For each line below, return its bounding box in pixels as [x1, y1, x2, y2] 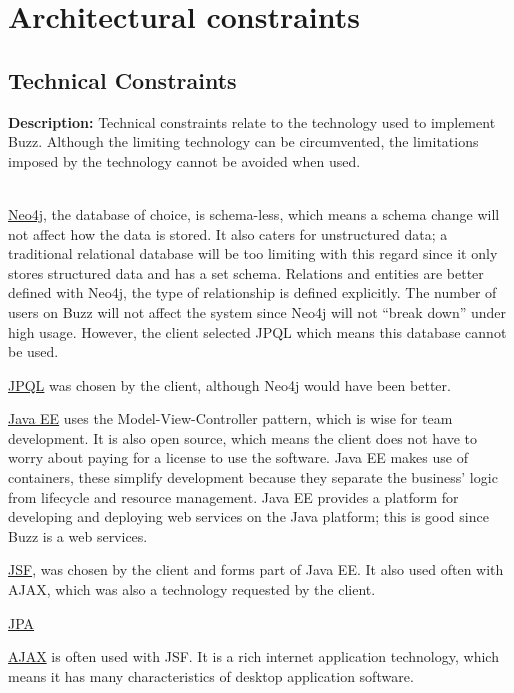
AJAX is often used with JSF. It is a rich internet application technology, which [8, 646, 499, 667]
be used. [8, 341, 59, 362]
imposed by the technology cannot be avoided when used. [8, 150, 361, 171]
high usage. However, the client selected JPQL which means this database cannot [8, 321, 507, 342]
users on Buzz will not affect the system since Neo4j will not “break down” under [8, 301, 507, 322]
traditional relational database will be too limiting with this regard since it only [8, 243, 498, 264]
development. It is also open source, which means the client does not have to [8, 427, 477, 448]
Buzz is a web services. [8, 525, 148, 546]
